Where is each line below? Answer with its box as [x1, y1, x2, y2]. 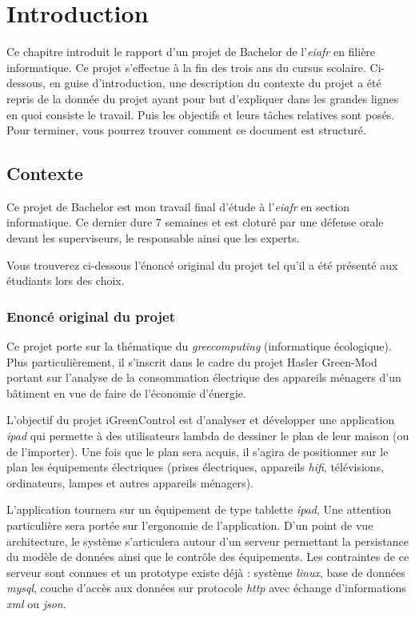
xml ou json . [6, 595, 66, 611]
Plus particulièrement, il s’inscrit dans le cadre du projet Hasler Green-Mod [6, 353, 377, 370]
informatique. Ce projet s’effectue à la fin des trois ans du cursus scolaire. [6, 58, 366, 75]
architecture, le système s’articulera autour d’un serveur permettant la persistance [6, 532, 409, 549]
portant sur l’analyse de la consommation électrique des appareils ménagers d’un [6, 369, 401, 386]
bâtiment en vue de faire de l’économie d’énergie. [6, 384, 246, 401]
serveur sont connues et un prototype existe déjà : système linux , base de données [6, 563, 405, 580]
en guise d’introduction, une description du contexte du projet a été [49, 74, 381, 91]
